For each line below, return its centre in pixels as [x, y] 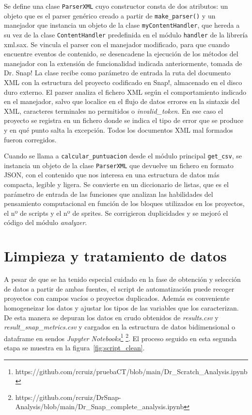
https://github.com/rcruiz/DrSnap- [68, 397]
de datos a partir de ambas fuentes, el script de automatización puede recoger [119, 288]
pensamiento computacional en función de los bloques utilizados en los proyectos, [124, 203]
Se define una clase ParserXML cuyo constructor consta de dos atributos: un [116, 6]
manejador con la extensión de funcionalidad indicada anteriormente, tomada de [123, 63]
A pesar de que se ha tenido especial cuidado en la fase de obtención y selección [122, 279]
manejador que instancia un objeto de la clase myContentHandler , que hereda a [122, 25]
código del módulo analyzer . [46, 222]
